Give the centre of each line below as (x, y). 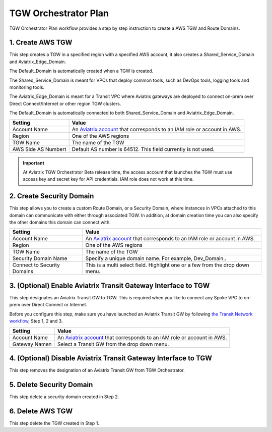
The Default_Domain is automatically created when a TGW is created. (81, 71)
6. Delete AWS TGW (41, 411)
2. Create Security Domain (52, 196)
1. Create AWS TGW (41, 43)
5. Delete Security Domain (51, 384)
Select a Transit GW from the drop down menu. (113, 344)
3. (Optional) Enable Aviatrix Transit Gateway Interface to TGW (110, 285)
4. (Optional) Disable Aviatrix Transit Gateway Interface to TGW (111, 358)
